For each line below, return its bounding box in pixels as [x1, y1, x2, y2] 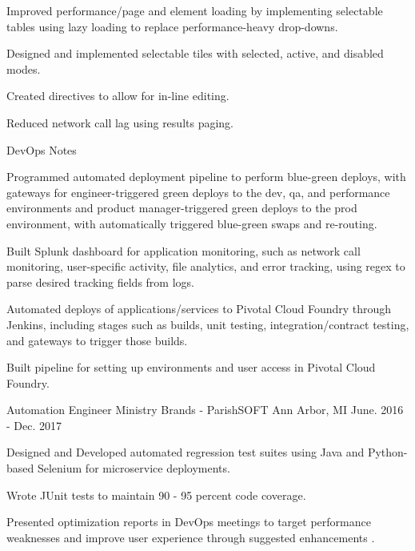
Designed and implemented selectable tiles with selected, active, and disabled [6, 45, 384, 62]
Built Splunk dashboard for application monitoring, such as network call [6, 242, 361, 259]
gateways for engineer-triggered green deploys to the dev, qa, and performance [6, 183, 390, 200]
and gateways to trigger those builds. [6, 332, 188, 348]
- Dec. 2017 [6, 416, 62, 433]
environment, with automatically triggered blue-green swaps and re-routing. [6, 215, 377, 231]
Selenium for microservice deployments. [37, 460, 230, 477]
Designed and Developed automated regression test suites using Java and [6, 444, 365, 461]
